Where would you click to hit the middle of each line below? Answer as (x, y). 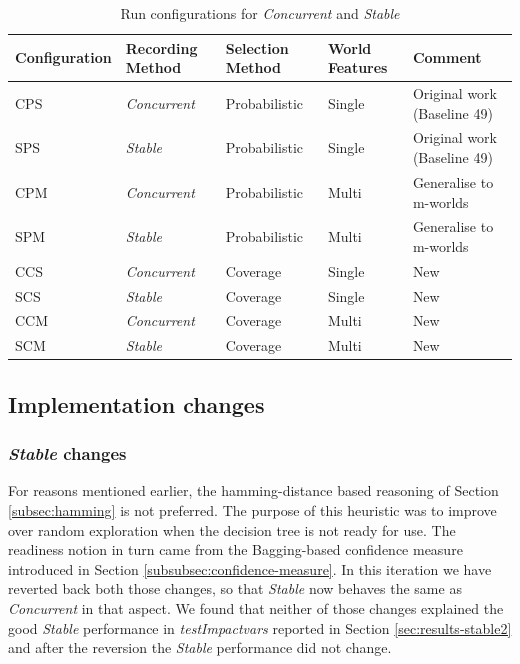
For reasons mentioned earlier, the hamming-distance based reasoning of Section (253, 490)
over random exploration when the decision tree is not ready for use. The (232, 529)
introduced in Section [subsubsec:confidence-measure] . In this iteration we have (250, 568)
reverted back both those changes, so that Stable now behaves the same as (235, 588)
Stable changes (67, 453)
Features (357, 67)
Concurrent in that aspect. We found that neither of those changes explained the (256, 607)
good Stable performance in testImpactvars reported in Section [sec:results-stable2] (260, 627)
